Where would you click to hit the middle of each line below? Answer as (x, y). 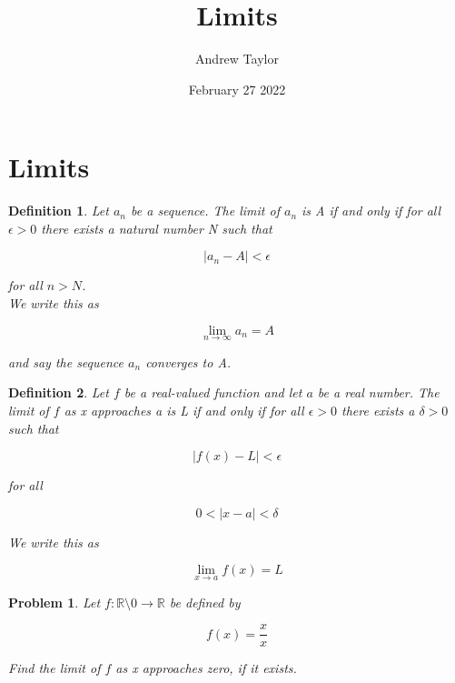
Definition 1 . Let (59, 211)
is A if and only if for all (371, 211)
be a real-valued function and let (213, 392)
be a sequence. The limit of (205, 211)
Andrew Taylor (237, 59)
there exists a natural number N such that (157, 228)
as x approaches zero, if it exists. (206, 668)
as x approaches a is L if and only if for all (184, 411)
